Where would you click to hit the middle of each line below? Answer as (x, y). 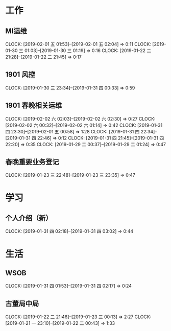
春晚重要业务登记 (32, 162)
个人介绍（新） (29, 218)
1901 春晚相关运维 (34, 105)
